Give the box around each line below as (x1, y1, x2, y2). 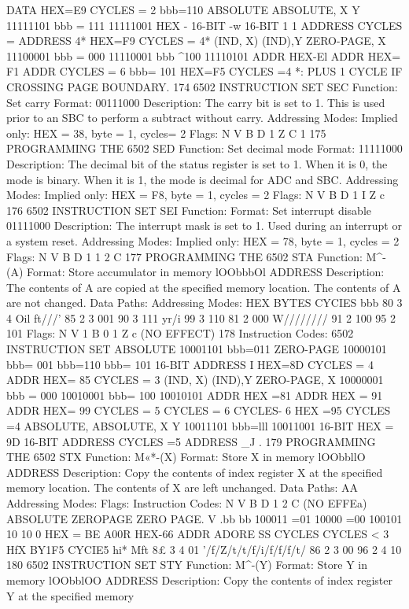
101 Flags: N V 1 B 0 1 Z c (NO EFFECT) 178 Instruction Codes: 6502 (6, 325, 354, 341)
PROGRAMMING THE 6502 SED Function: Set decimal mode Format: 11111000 (6, 140, 403, 157)
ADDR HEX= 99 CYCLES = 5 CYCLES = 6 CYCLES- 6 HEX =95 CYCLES (6, 402, 391, 419)
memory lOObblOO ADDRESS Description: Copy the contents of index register (6, 571, 392, 588)
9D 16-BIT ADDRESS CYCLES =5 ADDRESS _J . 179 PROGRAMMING (6, 433, 376, 449)
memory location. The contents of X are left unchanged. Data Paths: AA (6, 479, 359, 496)
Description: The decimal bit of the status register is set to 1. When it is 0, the (6, 155, 388, 172)
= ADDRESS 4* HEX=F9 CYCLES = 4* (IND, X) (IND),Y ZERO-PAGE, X (6, 32, 386, 49)
